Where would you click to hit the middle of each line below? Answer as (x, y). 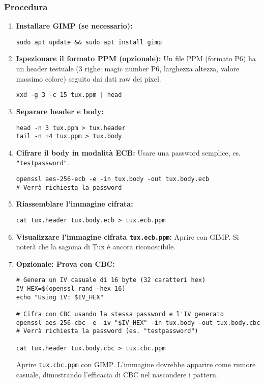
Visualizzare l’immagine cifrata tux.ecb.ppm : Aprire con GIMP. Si (127, 236)
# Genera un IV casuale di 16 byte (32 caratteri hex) (111, 280)
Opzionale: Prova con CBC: (65, 263)
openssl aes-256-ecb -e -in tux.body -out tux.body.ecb (113, 179)
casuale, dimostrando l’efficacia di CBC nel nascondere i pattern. (117, 375)
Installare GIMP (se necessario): (74, 26)
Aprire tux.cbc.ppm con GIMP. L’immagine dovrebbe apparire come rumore (136, 364)
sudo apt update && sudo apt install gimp (89, 42)
